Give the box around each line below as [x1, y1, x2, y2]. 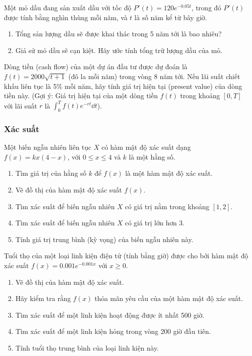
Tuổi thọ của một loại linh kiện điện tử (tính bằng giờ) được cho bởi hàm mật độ [4, 250, 248, 261]
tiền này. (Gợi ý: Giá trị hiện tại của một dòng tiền [4, 90, 158, 101]
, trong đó [191, 2, 222, 12]
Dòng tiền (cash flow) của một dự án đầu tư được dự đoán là [4, 61, 187, 72]
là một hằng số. [129, 151, 176, 162]
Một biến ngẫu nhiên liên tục [4, 142, 92, 152]
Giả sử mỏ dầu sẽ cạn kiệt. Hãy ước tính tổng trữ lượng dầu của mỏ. [15, 45, 223, 55]
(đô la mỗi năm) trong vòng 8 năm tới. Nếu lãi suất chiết [68, 71, 240, 81]
